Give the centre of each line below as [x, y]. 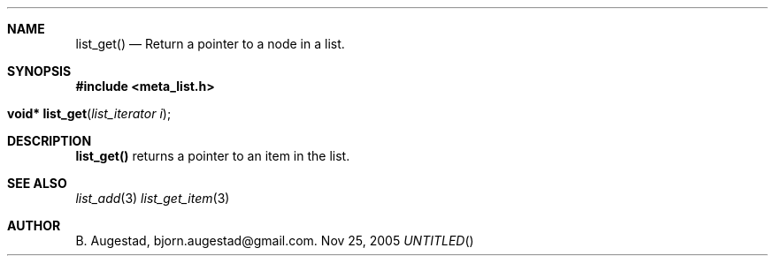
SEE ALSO [37, 183]
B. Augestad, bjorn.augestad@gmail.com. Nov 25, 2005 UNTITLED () [275, 240]
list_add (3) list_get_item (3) [153, 198]
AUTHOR [34, 225]
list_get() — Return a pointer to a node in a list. [210, 44]
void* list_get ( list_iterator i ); [89, 113]
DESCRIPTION [50, 141]
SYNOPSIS [39, 71]
